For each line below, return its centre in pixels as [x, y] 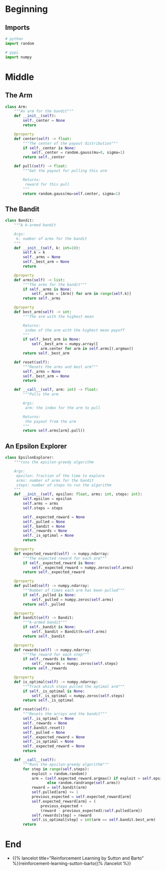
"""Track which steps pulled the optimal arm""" [74, 686]
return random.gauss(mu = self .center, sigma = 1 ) [72, 194]
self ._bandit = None [44, 526]
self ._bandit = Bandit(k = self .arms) [69, 632]
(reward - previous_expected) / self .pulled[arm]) [91, 810]
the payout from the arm [51, 421]
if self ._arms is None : [47, 289]
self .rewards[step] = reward [62, 815]
